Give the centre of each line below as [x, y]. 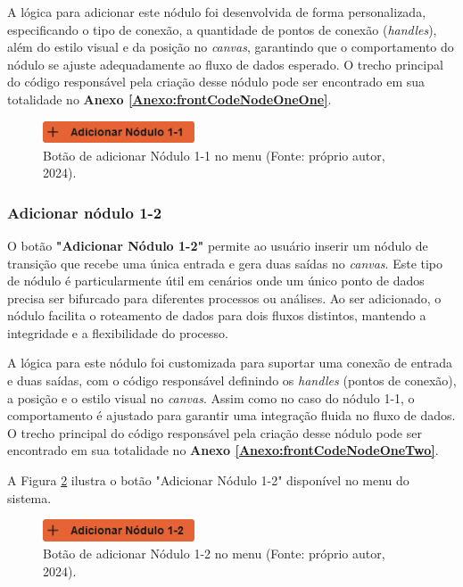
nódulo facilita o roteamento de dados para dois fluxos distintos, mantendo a [217, 315]
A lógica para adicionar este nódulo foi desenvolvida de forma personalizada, [217, 12]
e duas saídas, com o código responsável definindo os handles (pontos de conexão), [232, 380]
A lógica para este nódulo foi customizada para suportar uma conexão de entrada [230, 363]
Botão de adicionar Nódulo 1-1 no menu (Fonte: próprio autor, [214, 155]
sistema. [29, 497]
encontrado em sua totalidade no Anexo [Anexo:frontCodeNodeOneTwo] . [223, 450]
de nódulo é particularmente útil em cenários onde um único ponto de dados [216, 281]
